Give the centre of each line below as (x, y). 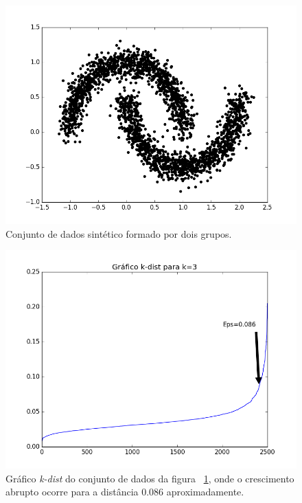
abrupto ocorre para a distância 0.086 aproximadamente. (125, 492)
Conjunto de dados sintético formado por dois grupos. (119, 233)
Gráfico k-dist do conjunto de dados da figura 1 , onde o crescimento (150, 478)
